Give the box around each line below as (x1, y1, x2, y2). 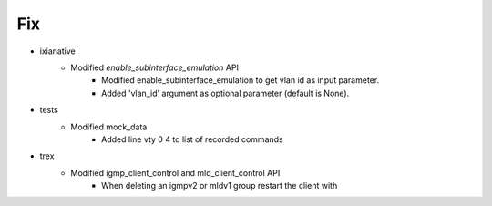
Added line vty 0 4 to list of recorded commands (101, 133, 283, 145)
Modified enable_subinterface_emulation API (70, 62, 239, 73)
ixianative (39, 46, 77, 57)
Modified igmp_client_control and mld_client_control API (70, 167, 281, 178)
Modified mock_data (70, 121, 148, 132)
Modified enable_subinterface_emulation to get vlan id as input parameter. (101, 75, 380, 86)
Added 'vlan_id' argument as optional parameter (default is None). (101, 88, 350, 98)
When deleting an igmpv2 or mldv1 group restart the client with (101, 180, 338, 191)
